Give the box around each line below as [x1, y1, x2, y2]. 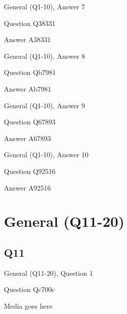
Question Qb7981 [4, 67, 56, 77]
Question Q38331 [4, 18, 56, 28]
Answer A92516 [4, 182, 51, 193]
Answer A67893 [4, 133, 51, 143]
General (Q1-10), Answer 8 [4, 50, 85, 61]
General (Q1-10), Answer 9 [4, 100, 85, 110]
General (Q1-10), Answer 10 [4, 149, 89, 160]
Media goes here [4, 300, 52, 311]
